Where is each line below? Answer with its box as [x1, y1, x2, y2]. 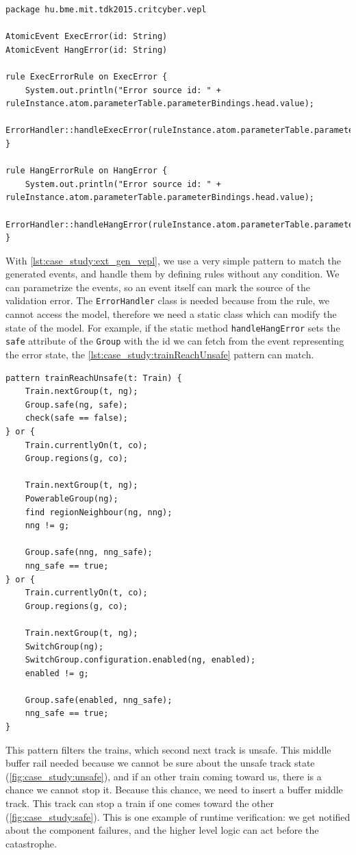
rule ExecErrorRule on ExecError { [5, 71, 168, 82]
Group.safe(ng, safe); [25, 399, 128, 410]
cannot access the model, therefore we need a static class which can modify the [5, 307, 337, 321]
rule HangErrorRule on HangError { [5, 166, 168, 176]
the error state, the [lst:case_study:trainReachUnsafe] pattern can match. [5, 347, 314, 362]
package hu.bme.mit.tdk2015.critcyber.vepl [5, 5, 207, 14]
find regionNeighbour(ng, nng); [25, 507, 173, 517]
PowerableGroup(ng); [25, 493, 118, 504]
